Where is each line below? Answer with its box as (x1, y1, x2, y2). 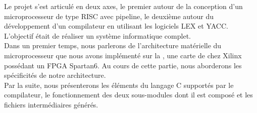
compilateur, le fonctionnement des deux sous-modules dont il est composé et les (4, 89, 253, 100)
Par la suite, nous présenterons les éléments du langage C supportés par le (4, 79, 234, 90)
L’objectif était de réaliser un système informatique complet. (4, 30, 191, 41)
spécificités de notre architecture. (4, 70, 106, 80)
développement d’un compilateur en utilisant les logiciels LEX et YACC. (4, 21, 228, 31)
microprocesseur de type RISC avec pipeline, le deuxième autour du (4, 11, 214, 21)
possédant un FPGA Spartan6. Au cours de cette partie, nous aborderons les (4, 60, 242, 70)
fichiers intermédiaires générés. (4, 99, 98, 109)
